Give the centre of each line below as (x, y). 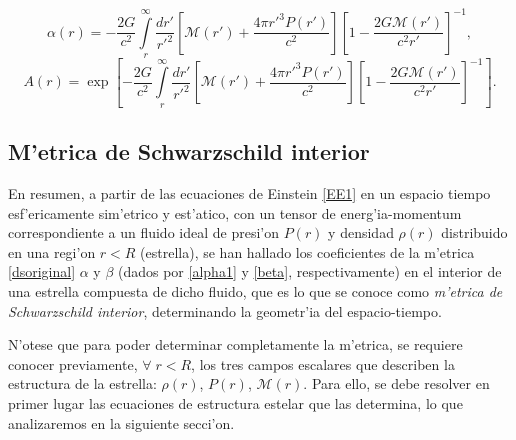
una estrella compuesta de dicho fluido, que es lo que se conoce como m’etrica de (255, 291)
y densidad (361, 232)
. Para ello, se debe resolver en (396, 383)
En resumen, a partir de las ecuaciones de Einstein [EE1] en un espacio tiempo (249, 193)
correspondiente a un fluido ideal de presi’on (143, 232)
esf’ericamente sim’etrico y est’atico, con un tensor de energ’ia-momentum (235, 212)
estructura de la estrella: (82, 383)
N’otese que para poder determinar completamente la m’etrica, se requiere (235, 344)
